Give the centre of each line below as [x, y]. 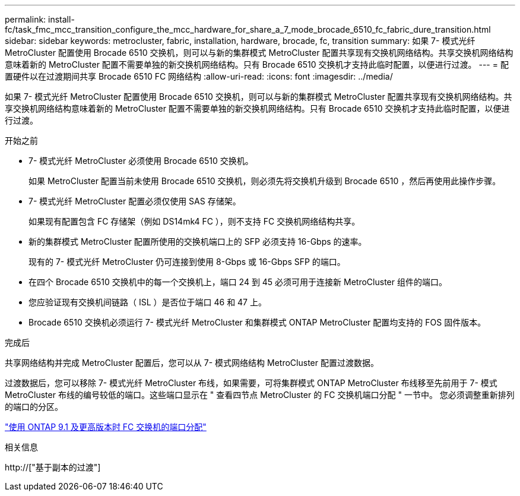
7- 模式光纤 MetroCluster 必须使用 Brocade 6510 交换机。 [141, 161]
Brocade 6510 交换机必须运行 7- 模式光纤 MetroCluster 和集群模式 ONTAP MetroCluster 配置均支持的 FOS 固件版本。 [257, 322]
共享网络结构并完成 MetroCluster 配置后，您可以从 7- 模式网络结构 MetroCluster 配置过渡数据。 [192, 363]
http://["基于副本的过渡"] [53, 467]
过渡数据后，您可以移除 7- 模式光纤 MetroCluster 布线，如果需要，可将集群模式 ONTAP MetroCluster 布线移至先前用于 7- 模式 [251, 383]
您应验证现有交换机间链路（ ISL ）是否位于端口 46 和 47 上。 [148, 302]
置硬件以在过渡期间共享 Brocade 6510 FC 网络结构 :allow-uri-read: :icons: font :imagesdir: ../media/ [199, 76]
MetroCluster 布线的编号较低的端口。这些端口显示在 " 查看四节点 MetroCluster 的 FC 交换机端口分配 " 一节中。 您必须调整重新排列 [260, 395]
